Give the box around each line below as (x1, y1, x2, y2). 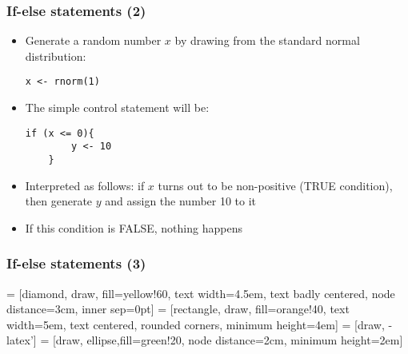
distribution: (25, 47, 86, 64)
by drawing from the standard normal (174, 32, 360, 49)
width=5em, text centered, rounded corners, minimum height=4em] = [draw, (6, 316, 385, 332)
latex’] (6, 332, 37, 348)
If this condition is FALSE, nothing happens (25, 219, 242, 236)
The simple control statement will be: (25, 99, 210, 116)
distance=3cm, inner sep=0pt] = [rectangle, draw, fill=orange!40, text (6, 300, 350, 317)
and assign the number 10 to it (105, 193, 257, 209)
